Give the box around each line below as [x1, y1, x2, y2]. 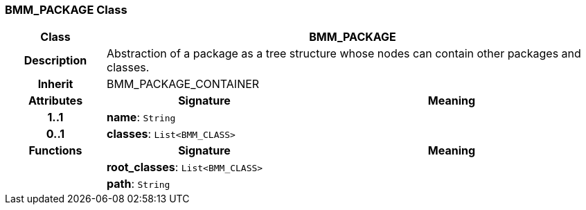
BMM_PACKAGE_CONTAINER [106, 77, 260, 91]
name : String [106, 110, 176, 125]
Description [24, 53, 87, 68]
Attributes [28, 94, 83, 108]
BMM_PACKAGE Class [5, 3, 127, 17]
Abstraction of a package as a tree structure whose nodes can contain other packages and [106, 46, 581, 61]
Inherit [37, 77, 73, 91]
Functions [28, 143, 82, 158]
